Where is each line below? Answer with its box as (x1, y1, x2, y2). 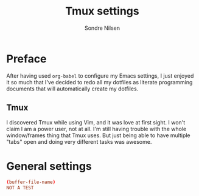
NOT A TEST (6, 185, 34, 191)
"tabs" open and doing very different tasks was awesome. (6, 138, 152, 145)
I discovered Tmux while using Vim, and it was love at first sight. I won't (6, 118, 186, 126)
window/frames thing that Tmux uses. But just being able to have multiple (6, 132, 190, 139)
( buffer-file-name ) (6, 179, 56, 186)
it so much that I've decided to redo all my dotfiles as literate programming (6, 78, 193, 86)
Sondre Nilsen (84, 24, 120, 32)
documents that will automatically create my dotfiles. (6, 85, 139, 92)
